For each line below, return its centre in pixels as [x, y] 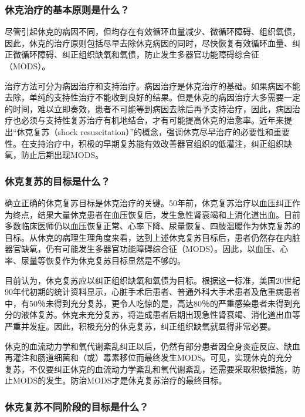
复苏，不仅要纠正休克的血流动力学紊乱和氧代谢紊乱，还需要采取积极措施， [148, 369]
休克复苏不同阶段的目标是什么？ [77, 406]
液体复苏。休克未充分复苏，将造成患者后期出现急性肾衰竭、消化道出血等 [160, 315]
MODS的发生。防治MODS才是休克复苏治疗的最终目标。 [120, 380]
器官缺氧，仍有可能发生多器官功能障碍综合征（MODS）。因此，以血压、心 [147, 249]
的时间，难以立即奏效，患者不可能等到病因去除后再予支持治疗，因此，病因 [148, 108]
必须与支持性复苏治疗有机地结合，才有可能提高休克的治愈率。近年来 [152, 120]
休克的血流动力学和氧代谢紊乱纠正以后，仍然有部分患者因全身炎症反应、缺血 [152, 346]
